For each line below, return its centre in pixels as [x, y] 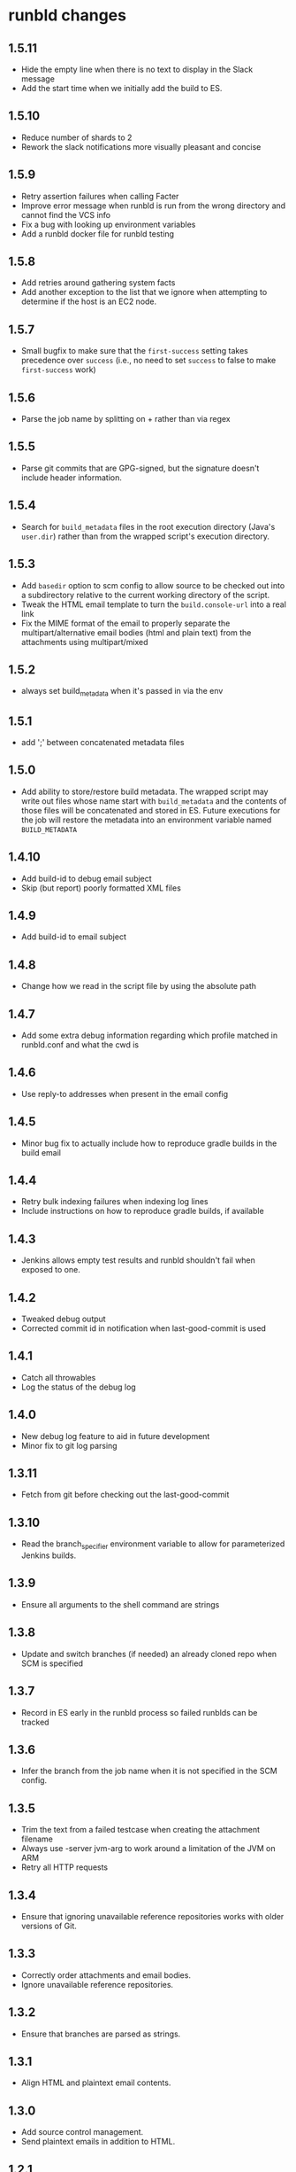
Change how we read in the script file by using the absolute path [139, 986]
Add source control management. [82, 2132]
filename [37, 1839]
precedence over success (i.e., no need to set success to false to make [148, 361]
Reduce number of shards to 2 [76, 137]
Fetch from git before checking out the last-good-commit [125, 1495]
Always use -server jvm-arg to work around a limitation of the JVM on [148, 1849]
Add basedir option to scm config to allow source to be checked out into [153, 585]
